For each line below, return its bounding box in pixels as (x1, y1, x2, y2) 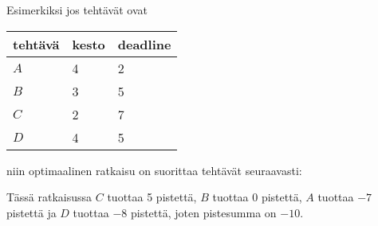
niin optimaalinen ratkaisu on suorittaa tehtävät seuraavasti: (6, 162, 302, 178)
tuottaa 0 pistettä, (212, 189, 302, 205)
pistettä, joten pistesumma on (130, 204, 277, 220)
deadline (117, 34, 171, 53)
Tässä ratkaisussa (6, 189, 93, 205)
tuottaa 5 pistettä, (107, 189, 197, 205)
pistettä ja (6, 204, 57, 220)
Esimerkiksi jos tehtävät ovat (6, 2, 148, 18)
